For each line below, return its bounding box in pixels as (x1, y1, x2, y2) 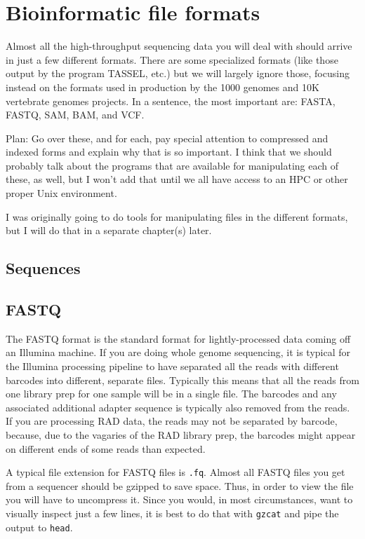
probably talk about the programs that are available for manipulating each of (6, 158, 338, 172)
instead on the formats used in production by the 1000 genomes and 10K (6, 79, 319, 94)
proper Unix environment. (6, 186, 117, 200)
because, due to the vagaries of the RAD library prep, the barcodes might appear (6, 427, 356, 442)
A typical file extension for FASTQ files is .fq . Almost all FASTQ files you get (6, 465, 345, 479)
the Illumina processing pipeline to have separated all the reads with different (6, 359, 339, 374)
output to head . (6, 519, 73, 534)
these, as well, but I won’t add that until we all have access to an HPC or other (6, 172, 348, 186)
